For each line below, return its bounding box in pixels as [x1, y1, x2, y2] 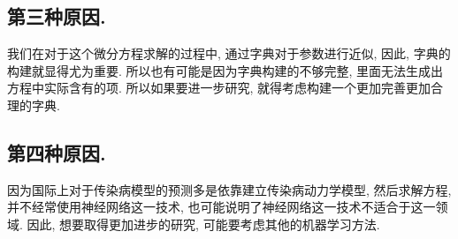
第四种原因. [7, 138, 106, 166]
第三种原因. [7, 3, 106, 30]
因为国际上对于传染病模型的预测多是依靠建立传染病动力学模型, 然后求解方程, [7, 180, 452, 198]
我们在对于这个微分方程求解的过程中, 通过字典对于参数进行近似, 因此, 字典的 [7, 44, 451, 63]
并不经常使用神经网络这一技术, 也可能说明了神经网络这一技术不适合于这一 [7, 198, 436, 216]
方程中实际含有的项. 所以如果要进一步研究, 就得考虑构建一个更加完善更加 [7, 78, 431, 97]
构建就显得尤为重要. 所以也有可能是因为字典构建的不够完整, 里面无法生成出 [7, 61, 444, 79]
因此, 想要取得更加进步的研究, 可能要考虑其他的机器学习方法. [27, 214, 380, 233]
